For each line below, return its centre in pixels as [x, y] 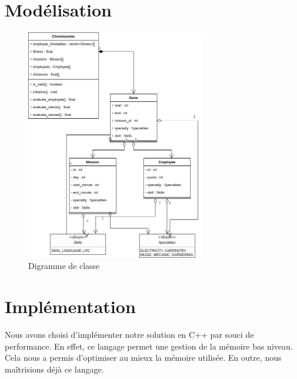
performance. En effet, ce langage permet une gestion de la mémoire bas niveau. [149, 346]
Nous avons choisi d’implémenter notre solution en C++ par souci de [129, 335]
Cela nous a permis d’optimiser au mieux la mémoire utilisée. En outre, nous [143, 358]
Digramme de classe [64, 266]
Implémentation [70, 306]
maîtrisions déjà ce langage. [54, 369]
